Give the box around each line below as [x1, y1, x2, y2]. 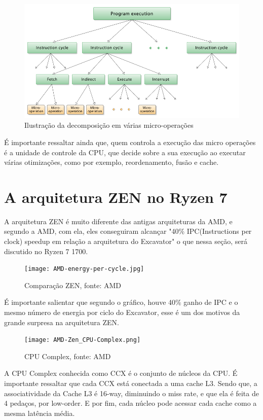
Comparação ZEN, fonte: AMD [24, 279, 121, 290]
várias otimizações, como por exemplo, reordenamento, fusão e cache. [4, 157, 219, 167]
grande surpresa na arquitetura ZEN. [4, 317, 119, 327]
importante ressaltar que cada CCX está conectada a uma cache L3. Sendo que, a [4, 378, 257, 389]
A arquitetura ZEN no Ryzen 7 [4, 186, 228, 207]
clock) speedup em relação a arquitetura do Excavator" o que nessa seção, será [4, 236, 248, 246]
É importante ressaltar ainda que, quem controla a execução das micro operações [4, 136, 256, 147]
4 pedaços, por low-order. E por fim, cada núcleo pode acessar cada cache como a [4, 398, 257, 408]
